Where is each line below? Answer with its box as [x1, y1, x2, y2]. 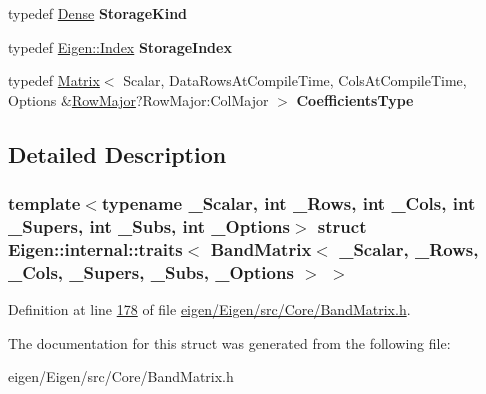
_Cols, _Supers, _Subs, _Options [8, 259, 294, 284]
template [8, 191, 81, 216]
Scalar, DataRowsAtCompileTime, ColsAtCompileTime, [123, 70, 467, 91]
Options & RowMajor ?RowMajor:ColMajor [8, 89, 269, 110]
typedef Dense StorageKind [8, 3, 188, 23]
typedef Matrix [8, 70, 100, 91]
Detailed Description [8, 138, 227, 169]
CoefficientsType [296, 89, 414, 110]
